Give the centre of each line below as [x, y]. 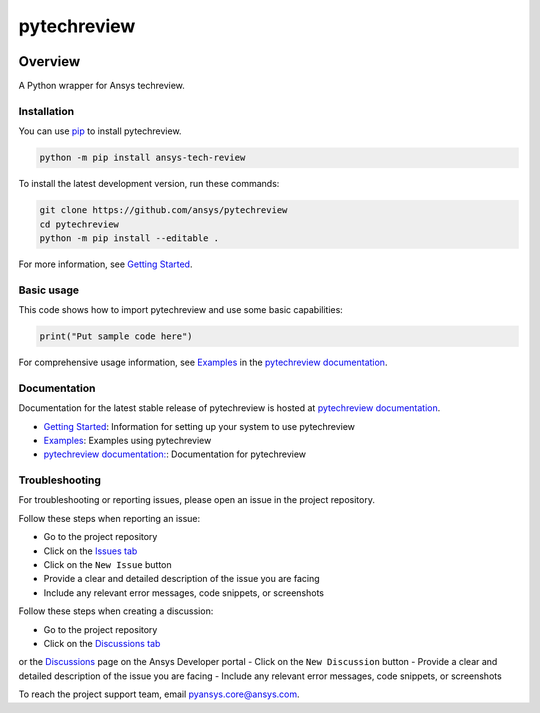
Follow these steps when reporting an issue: [109, 518]
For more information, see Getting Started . [105, 264]
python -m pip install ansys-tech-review [142, 158]
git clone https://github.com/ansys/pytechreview [163, 210]
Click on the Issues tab [90, 551]
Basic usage [49, 290]
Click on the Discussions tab [102, 643]
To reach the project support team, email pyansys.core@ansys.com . [159, 694]
